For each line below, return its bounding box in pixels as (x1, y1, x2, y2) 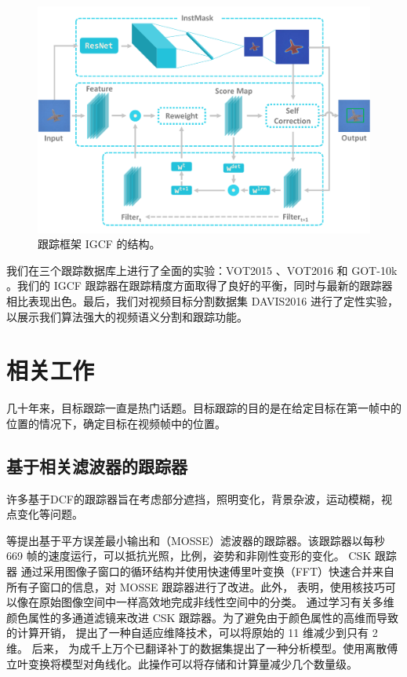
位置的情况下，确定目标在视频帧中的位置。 (6, 415, 226, 431)
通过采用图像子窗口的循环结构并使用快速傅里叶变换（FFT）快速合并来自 (20, 563, 395, 580)
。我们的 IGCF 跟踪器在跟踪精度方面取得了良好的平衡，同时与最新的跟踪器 (6, 277, 393, 294)
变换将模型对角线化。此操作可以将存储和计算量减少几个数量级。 (27, 655, 358, 672)
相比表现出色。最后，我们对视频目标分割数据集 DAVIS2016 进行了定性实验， (6, 292, 398, 309)
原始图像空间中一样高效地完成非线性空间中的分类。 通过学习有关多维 (38, 594, 394, 610)
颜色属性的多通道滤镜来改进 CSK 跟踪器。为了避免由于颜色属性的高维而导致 (6, 609, 399, 625)
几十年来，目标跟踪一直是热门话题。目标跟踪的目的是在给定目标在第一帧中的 (6, 400, 402, 416)
